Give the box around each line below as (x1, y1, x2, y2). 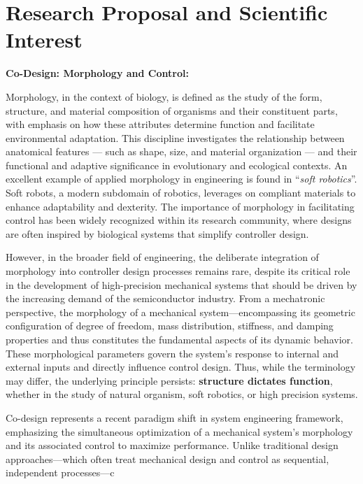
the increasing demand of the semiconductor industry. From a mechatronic (6, 291, 325, 306)
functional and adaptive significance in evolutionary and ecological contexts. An (6, 157, 348, 172)
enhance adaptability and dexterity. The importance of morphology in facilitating (6, 199, 355, 213)
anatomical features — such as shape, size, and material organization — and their (6, 144, 357, 159)
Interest (6, 25, 83, 54)
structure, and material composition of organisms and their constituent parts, (6, 103, 338, 118)
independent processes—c (6, 465, 115, 480)
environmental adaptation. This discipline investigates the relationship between (6, 130, 345, 145)
